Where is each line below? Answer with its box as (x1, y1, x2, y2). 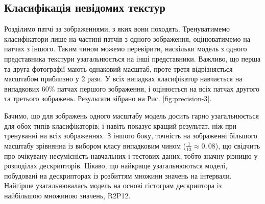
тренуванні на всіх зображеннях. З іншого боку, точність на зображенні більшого (4, 130, 257, 141)
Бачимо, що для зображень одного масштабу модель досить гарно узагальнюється (4, 110, 259, 121)
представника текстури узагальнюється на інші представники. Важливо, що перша (4, 53, 261, 64)
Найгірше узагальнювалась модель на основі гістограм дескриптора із (4, 180, 222, 191)
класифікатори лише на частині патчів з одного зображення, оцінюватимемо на (4, 33, 250, 44)
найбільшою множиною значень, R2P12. (4, 190, 131, 200)
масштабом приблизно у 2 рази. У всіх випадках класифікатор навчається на (4, 73, 243, 84)
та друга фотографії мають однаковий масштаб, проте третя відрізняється (4, 63, 233, 74)
